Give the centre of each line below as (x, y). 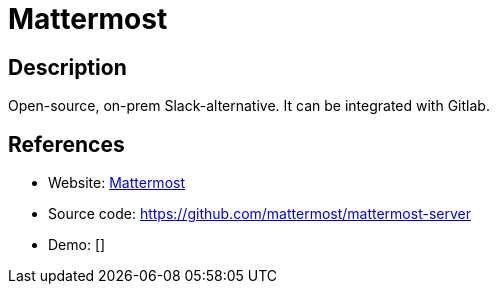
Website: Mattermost (116, 183)
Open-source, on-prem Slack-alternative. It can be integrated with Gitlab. (249, 106)
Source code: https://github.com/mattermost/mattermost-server (259, 214)
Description (67, 67)
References (66, 144)
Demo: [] (77, 245)
